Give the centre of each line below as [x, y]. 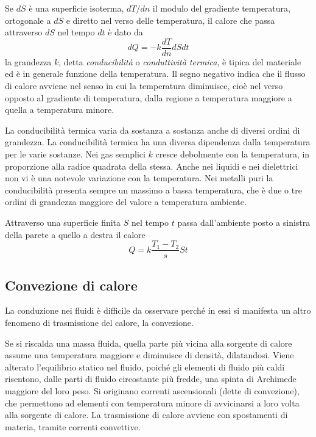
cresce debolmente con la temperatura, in [233, 154]
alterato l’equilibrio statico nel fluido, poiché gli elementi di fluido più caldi [145, 367]
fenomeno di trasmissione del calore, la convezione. [99, 323]
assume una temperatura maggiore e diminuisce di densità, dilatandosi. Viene [149, 355]
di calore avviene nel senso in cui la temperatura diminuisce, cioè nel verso [144, 86]
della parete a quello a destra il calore [75, 234]
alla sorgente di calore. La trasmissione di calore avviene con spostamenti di [146, 415]
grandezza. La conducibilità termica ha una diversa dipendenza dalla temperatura [158, 142]
